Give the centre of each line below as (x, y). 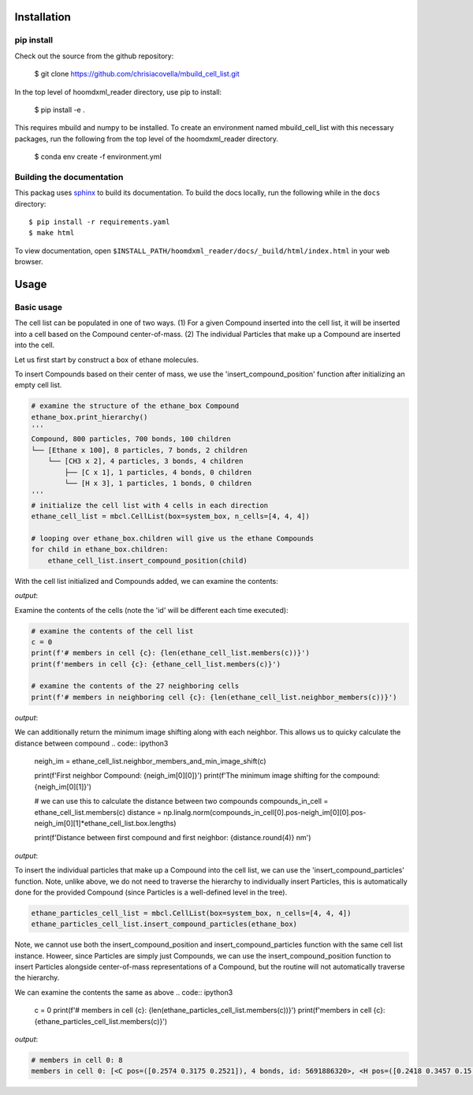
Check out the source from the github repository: (94, 56)
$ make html (52, 233)
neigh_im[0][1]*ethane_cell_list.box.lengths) (105, 823)
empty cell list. (38, 385)
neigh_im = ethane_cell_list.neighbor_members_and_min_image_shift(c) (151, 761)
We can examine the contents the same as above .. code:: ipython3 (124, 992)
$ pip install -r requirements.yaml (99, 222)
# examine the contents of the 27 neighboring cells (135, 686)
